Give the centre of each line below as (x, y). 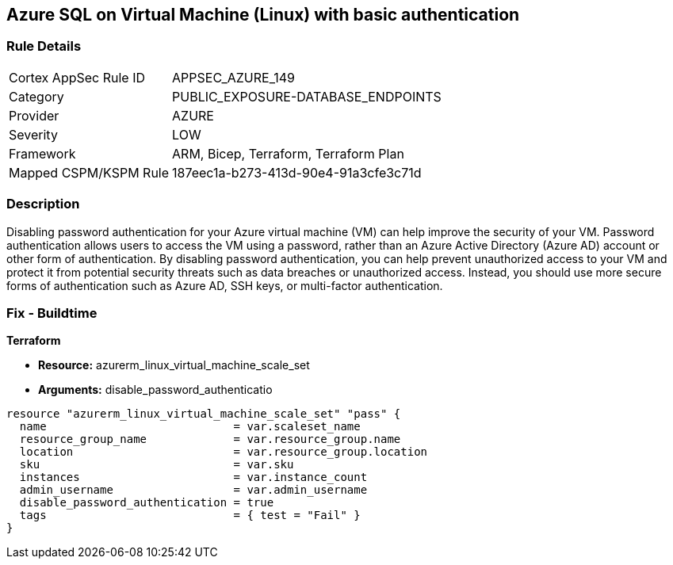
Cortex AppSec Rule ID (77, 77)
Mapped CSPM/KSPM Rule (89, 172)
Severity (33, 134)
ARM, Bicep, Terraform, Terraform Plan (288, 153)
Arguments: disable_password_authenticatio (155, 390)
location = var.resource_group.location (224, 452)
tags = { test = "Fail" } (190, 515)
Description (43, 204)
